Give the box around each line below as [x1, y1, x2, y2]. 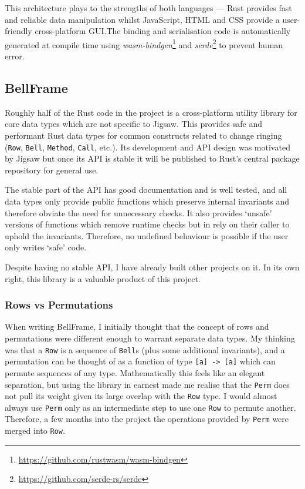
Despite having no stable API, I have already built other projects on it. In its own [5, 261, 300, 273]
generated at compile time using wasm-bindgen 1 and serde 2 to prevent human [5, 36, 283, 51]
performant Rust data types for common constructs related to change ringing [5, 129, 282, 142]
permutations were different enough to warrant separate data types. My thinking [5, 332, 295, 344]
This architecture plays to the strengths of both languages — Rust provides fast [5, 2, 292, 14]
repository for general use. [5, 163, 99, 176]
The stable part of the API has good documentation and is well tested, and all [5, 183, 287, 196]
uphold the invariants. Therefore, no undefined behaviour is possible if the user [5, 229, 289, 242]
